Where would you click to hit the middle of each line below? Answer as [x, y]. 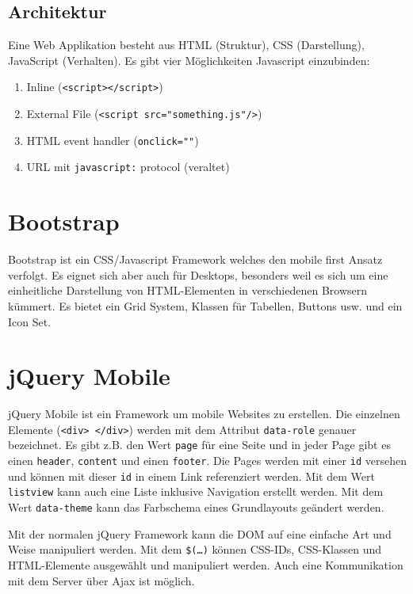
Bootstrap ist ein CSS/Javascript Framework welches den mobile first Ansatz [195, 259]
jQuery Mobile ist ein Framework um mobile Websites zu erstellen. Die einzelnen [204, 414]
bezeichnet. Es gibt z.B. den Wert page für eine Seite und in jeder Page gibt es [199, 445]
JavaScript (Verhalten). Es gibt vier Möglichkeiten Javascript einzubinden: [189, 60]
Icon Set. [30, 321]
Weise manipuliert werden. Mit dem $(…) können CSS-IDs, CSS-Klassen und [195, 549]
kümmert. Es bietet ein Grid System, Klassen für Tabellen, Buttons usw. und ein [205, 305]
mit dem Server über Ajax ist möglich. [101, 580]
